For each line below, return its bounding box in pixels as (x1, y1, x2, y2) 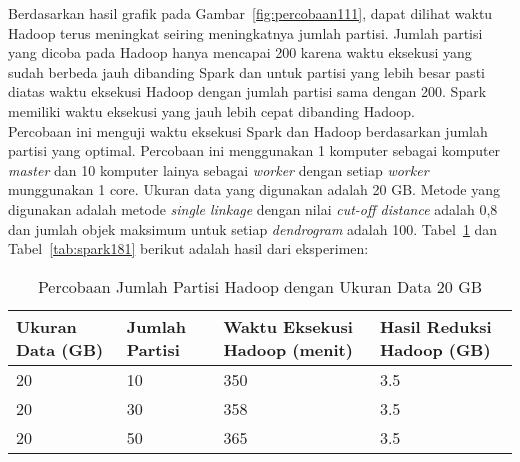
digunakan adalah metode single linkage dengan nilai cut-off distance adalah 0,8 (8, 198, 498, 219)
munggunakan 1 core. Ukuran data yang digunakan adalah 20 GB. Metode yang (8, 179, 500, 200)
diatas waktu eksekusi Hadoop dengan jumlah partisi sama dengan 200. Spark (8, 81, 487, 102)
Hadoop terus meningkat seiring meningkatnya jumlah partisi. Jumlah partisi (8, 22, 483, 43)
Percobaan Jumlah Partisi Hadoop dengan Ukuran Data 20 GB (37, 274, 483, 298)
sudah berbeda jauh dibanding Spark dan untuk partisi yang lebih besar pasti (8, 61, 485, 82)
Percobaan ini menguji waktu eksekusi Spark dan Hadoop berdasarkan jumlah (8, 120, 488, 141)
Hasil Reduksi (379, 314, 492, 338)
